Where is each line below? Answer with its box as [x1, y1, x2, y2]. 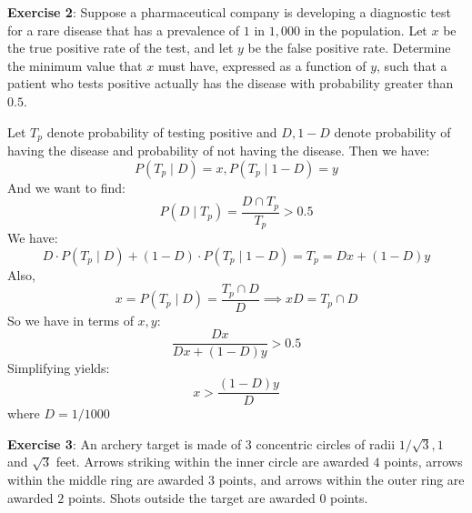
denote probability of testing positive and [46, 122, 277, 141]
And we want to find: [7, 177, 126, 196]
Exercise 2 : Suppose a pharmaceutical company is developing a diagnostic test [7, 3, 451, 21]
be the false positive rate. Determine [247, 38, 451, 57]
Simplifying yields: [7, 358, 110, 377]
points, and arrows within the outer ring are [218, 469, 465, 488]
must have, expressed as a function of [157, 55, 367, 75]
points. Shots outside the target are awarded [67, 488, 316, 507]
